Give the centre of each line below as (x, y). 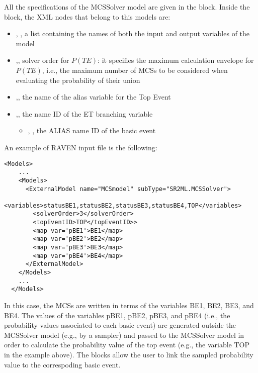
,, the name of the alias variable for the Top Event (93, 97)
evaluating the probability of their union (78, 80)
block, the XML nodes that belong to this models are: (87, 16)
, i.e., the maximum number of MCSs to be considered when (135, 70)
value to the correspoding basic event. (62, 364)
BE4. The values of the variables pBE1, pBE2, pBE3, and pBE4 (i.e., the (117, 315)
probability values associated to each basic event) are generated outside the (120, 325)
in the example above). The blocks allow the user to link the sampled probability (129, 354)
